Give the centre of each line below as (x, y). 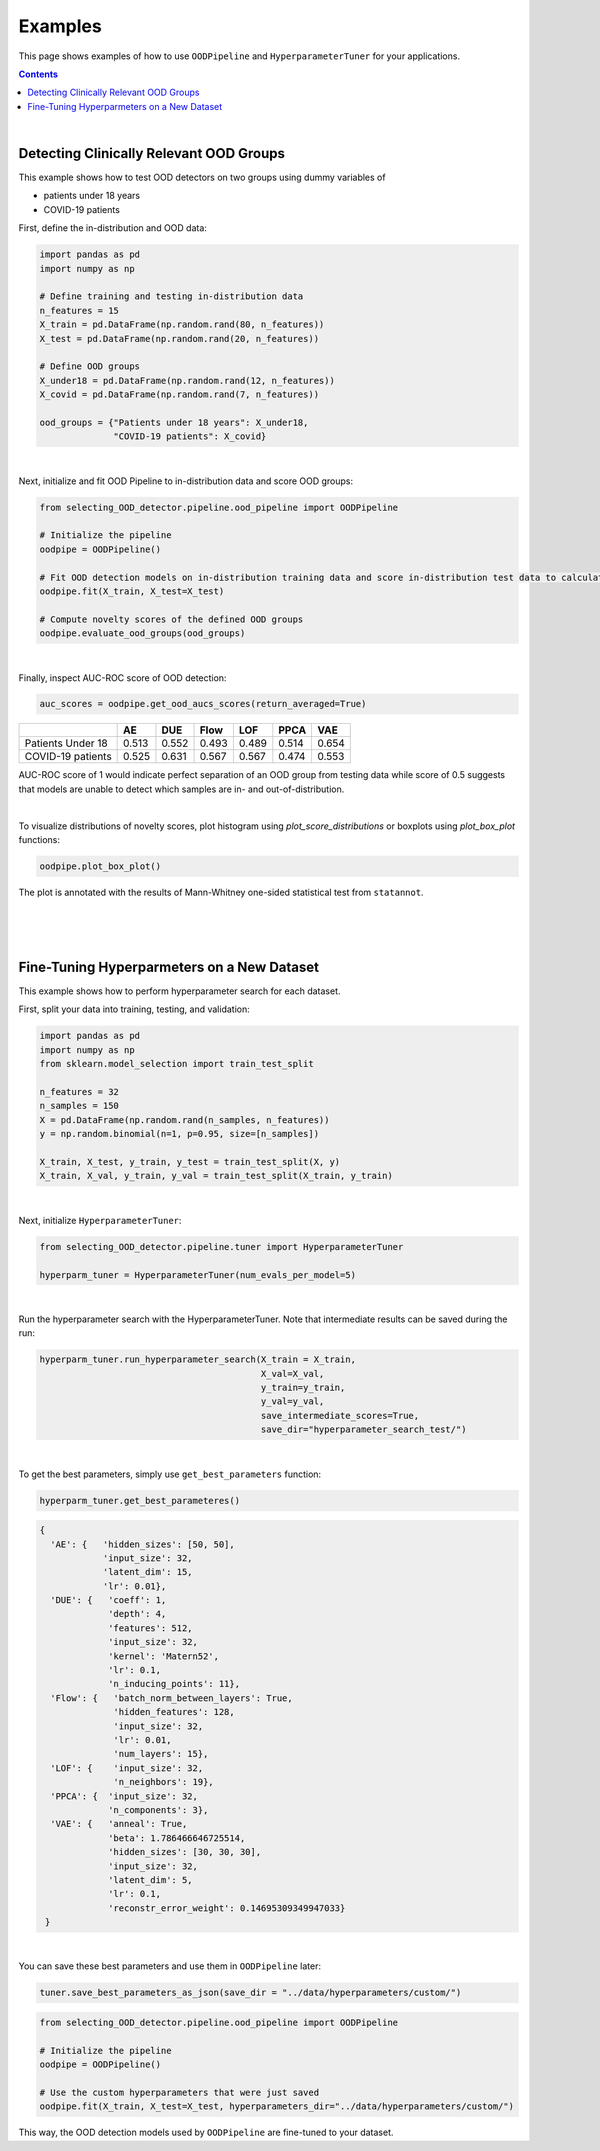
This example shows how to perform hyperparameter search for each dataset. (179, 991)
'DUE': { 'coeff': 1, (108, 1600)
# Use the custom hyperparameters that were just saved (179, 2092)
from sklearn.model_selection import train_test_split (176, 1064)
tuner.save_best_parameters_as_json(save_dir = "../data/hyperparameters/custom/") (250, 1993)
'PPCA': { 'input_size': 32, (124, 1796)
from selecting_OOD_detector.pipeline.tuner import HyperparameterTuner (221, 1246)
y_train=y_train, (303, 1388)
